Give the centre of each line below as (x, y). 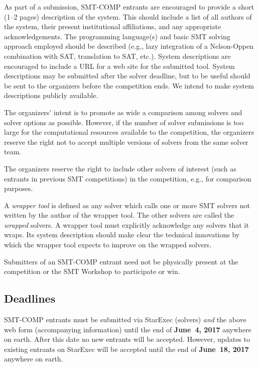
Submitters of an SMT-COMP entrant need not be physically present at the (121, 261)
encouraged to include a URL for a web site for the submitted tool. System (119, 66)
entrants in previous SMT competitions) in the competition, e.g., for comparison (128, 178)
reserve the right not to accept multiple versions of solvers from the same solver (126, 142)
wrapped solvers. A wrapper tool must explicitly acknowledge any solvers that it (126, 224)
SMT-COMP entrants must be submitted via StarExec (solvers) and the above (125, 319)
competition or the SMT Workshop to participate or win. (92, 271)
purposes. (19, 188)
